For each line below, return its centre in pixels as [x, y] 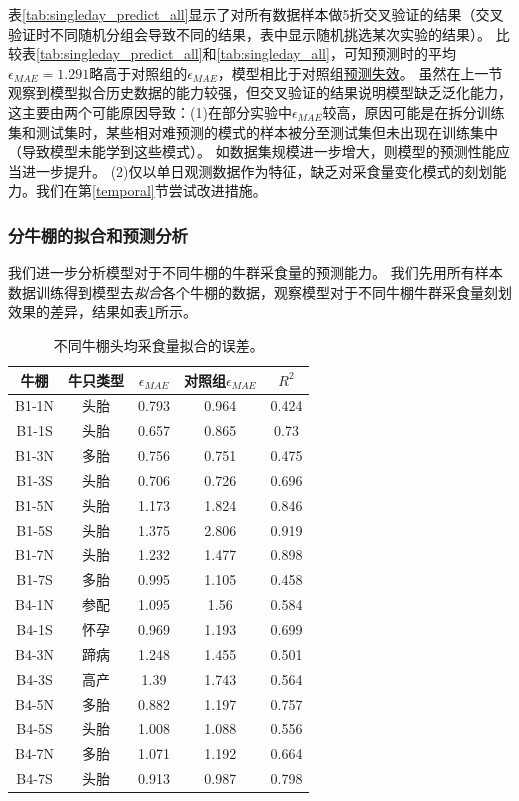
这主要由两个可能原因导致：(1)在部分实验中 [150, 111]
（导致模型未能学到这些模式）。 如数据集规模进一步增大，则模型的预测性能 [252, 151]
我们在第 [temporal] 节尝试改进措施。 [151, 190]
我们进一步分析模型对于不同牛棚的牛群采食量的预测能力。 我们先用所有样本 [255, 272]
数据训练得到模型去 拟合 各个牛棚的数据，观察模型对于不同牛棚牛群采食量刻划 [260, 291]
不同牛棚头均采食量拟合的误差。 [158, 344]
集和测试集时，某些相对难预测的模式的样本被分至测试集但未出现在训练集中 [253, 131]
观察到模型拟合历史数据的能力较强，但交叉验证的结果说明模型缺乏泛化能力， [260, 92]
